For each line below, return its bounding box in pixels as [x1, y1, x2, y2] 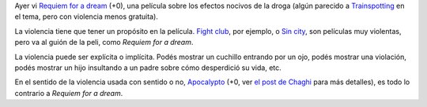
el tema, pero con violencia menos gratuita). [14, 12, 158, 21]
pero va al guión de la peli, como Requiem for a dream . [14, 38, 194, 47]
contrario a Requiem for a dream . [14, 88, 123, 98]
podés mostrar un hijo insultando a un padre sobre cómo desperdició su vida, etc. [14, 63, 282, 72]
